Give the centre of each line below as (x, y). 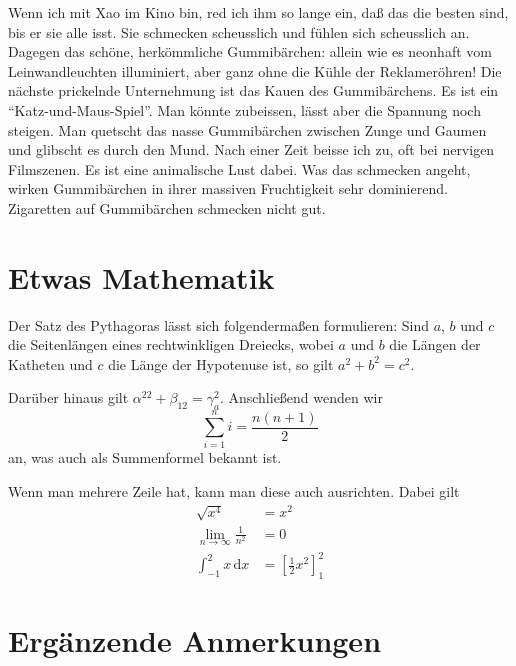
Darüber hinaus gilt (68, 397)
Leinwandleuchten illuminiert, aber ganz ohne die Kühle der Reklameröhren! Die (255, 70)
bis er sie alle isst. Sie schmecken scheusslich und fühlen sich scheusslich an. (239, 31)
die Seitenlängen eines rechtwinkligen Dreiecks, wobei (171, 344)
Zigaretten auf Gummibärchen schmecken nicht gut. (167, 207)
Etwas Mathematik (141, 276)
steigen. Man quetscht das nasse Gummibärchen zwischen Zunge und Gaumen (247, 129)
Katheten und (50, 363)
